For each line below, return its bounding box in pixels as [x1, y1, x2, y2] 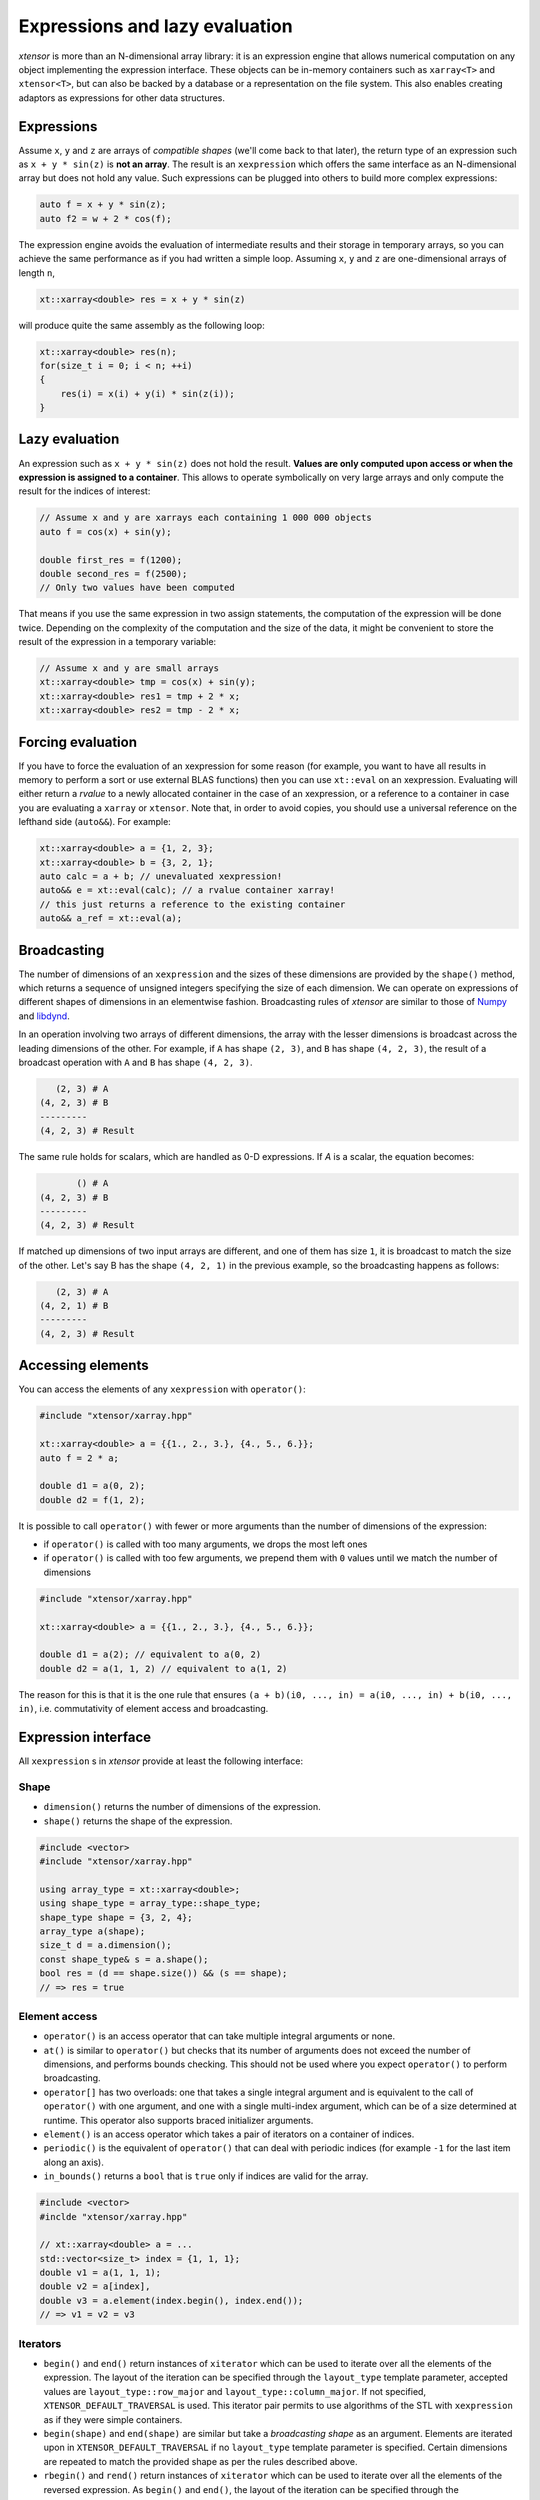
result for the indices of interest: [18, 485, 151, 497]
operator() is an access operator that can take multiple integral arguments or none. [43, 2030, 395, 2042]
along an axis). [43, 2156, 104, 2168]
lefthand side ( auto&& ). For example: [18, 816, 172, 828]
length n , [18, 266, 55, 279]
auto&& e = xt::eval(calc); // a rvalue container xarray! [39, 885, 335, 896]
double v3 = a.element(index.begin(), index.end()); [39, 2295, 304, 2306]
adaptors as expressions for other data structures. [18, 91, 225, 104]
